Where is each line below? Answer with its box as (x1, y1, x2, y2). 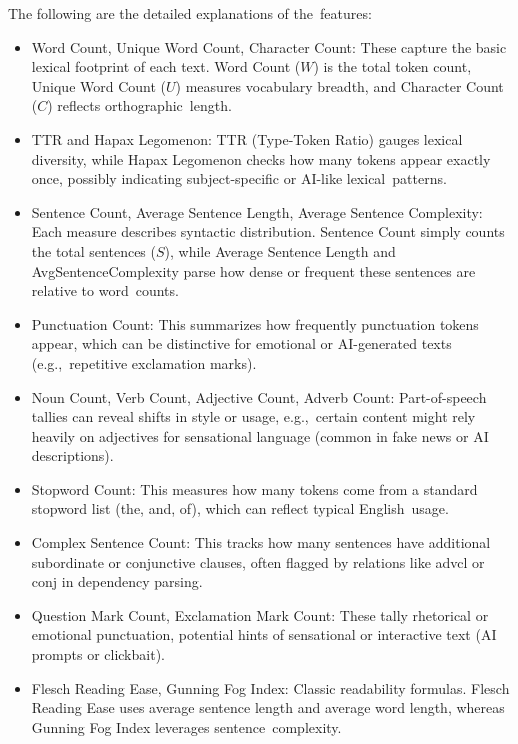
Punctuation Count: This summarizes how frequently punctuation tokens (31, 313, 479, 334)
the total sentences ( (31, 240, 156, 261)
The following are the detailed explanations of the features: (8, 3, 372, 23)
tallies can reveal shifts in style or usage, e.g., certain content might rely (31, 406, 476, 427)
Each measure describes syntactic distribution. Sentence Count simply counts (31, 221, 505, 242)
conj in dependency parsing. (31, 571, 203, 592)
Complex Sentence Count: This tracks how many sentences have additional (31, 532, 491, 553)
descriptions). (31, 445, 114, 466)
